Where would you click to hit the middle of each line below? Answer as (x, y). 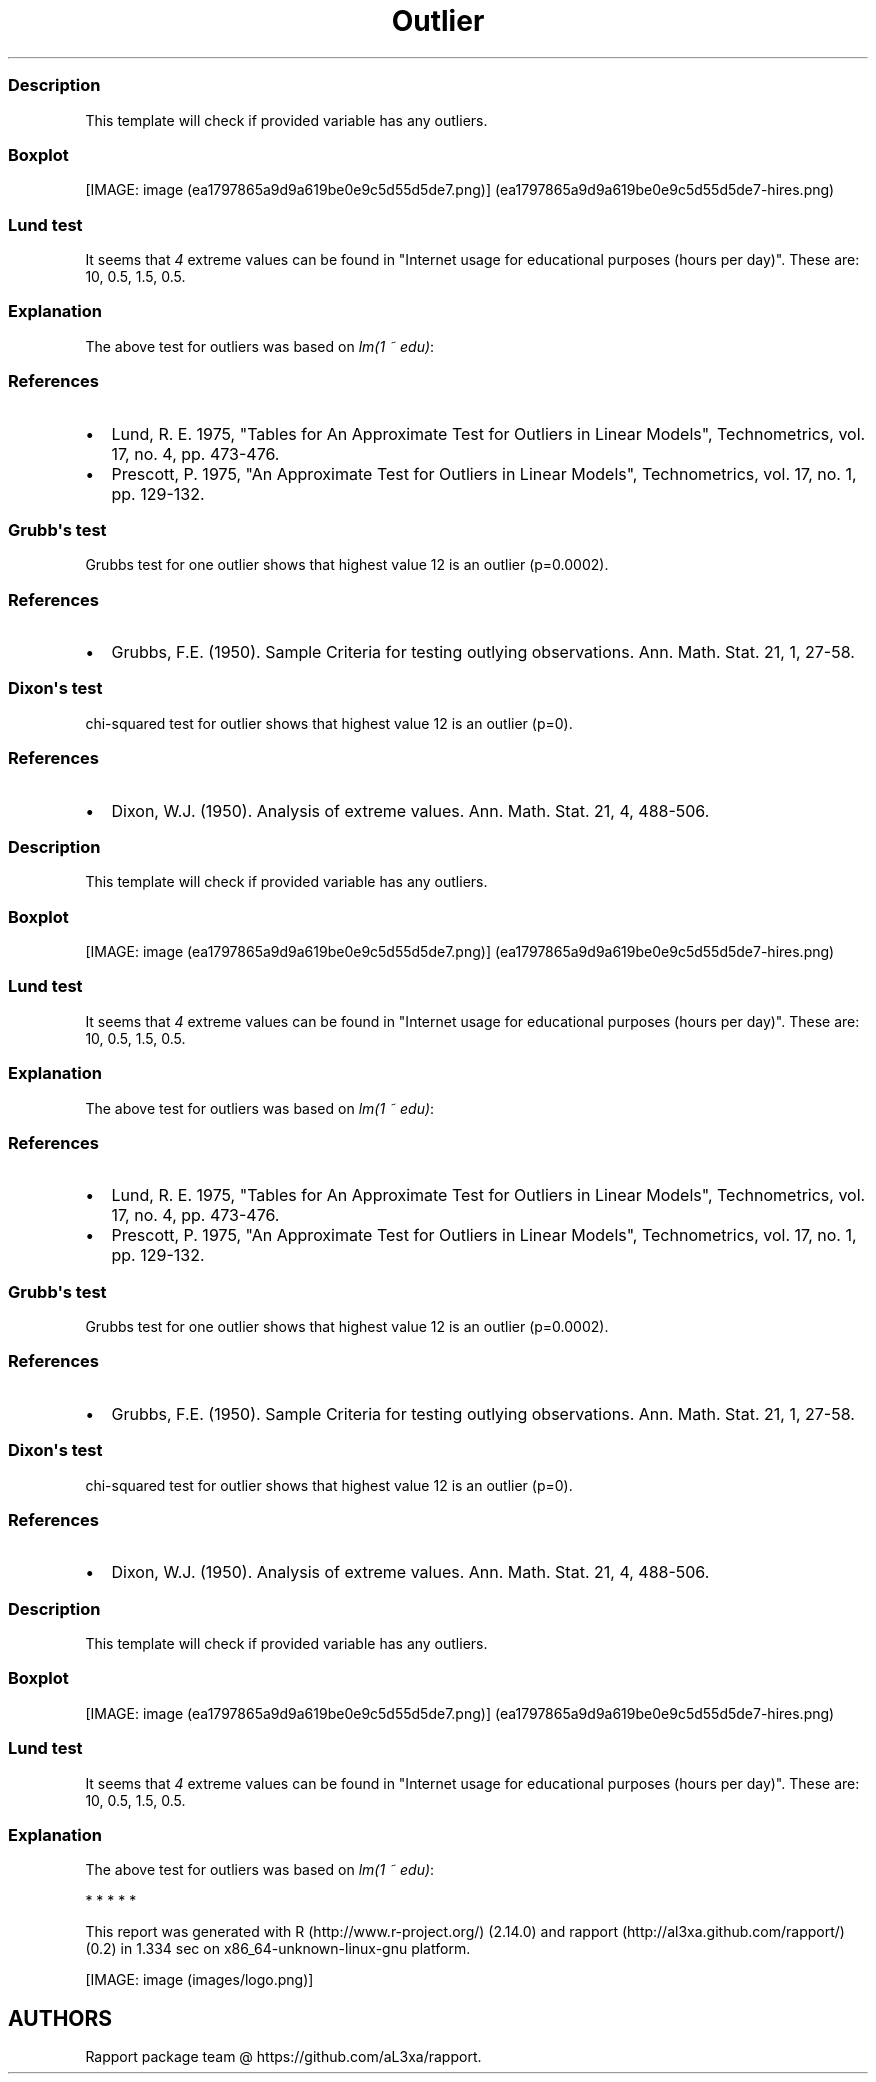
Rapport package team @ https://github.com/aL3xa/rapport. (283, 2057)
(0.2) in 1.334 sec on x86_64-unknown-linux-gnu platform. (278, 1949)
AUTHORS (60, 2018)
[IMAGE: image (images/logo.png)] (199, 1980)
